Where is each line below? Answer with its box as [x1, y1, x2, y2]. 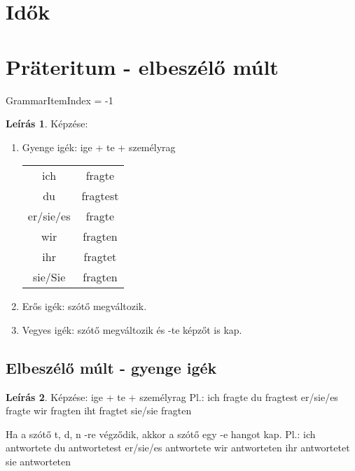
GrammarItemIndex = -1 [6, 92, 113, 107]
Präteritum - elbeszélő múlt [6, 52, 279, 80]
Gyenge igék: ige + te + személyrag [22, 139, 176, 154]
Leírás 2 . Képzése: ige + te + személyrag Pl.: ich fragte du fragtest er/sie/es [6, 389, 338, 404]
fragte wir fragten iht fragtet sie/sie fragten [6, 403, 192, 418]
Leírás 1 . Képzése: [6, 116, 88, 131]
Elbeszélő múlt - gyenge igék [6, 356, 217, 378]
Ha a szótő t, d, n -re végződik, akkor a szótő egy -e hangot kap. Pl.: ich [6, 426, 316, 441]
